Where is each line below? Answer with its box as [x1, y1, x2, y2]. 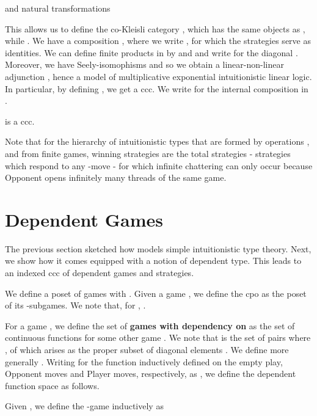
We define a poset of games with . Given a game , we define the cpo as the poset [5, 286, 307, 299]
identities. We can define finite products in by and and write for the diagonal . [5, 46, 298, 59]
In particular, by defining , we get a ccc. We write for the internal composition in [5, 82, 308, 95]
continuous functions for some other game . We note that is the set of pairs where [5, 331, 311, 344]
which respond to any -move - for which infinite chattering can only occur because [5, 159, 313, 172]
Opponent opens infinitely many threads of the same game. [5, 171, 227, 184]
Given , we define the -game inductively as [5, 400, 164, 412]
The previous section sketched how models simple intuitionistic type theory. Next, [5, 242, 312, 255]
